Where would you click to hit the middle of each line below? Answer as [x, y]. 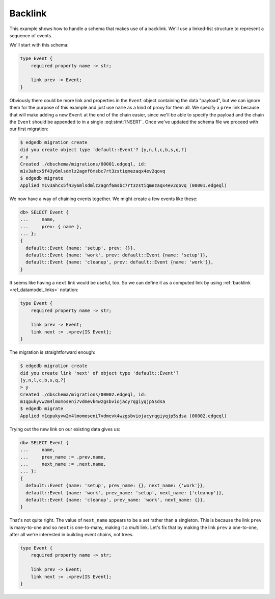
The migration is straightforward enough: [52, 352]
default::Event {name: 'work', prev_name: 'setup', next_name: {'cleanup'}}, [125, 493]
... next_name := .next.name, [63, 464]
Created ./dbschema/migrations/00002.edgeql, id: [83, 394]
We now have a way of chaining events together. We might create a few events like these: [103, 199]
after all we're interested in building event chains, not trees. [72, 535]
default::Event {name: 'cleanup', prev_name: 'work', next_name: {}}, [116, 500]
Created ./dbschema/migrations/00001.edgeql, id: [83, 164]
